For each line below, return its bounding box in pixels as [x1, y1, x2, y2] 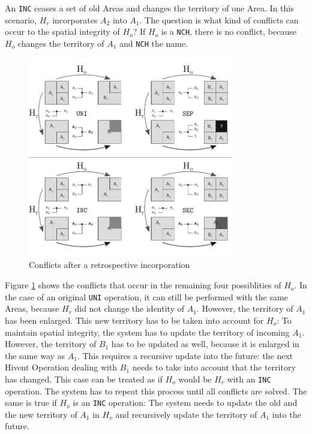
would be [178, 372, 212, 385]
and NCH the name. [119, 37, 188, 49]
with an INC [227, 372, 271, 385]
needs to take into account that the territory [132, 361, 296, 373]
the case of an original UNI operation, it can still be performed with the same [5, 290, 288, 303]
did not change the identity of [74, 302, 184, 315]
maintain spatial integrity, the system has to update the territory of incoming [5, 325, 290, 338]
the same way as [5, 349, 65, 361]
